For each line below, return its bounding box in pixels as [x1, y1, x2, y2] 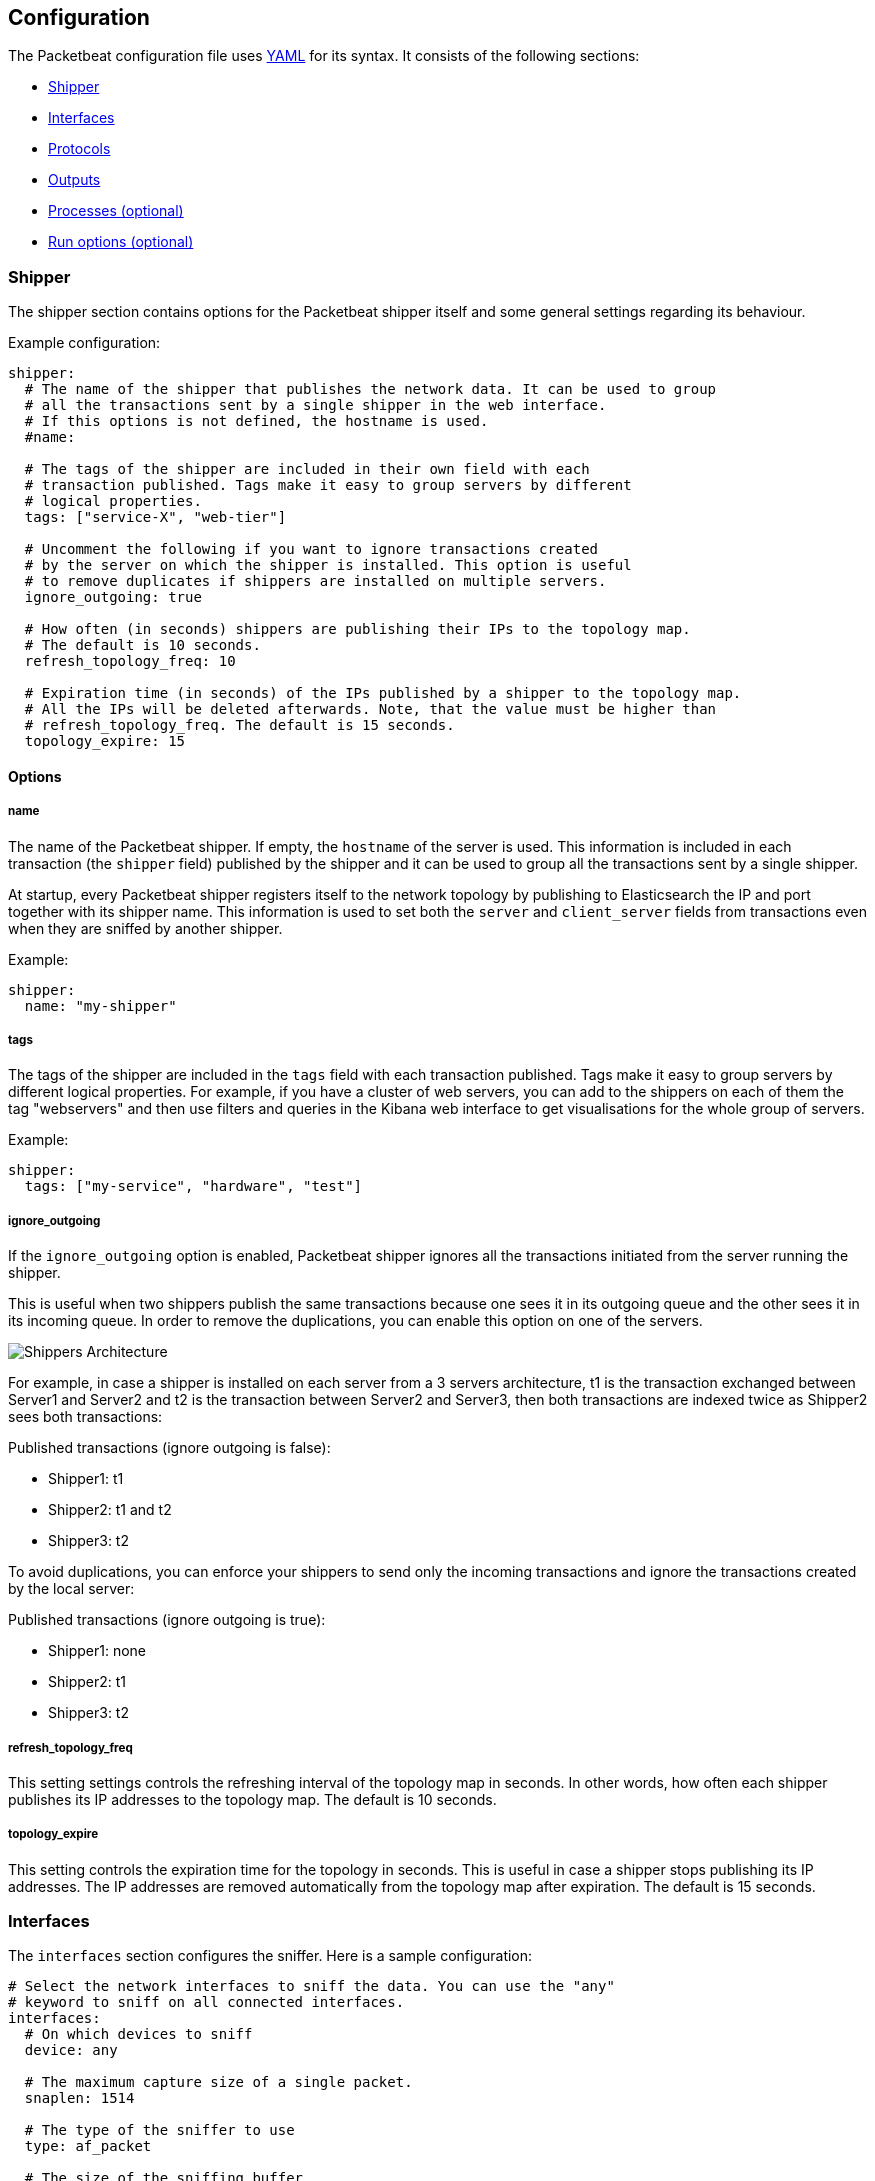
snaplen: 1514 [24, 2090, 135, 2107]
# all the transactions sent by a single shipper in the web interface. [24, 397, 607, 414]
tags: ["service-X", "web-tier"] [24, 509, 287, 526]
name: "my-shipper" [24, 997, 177, 1014]
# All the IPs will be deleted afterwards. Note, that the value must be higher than [24, 701, 717, 718]
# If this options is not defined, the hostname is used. [24, 413, 489, 430]
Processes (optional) [48, 202, 184, 220]
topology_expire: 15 [24, 733, 186, 750]
